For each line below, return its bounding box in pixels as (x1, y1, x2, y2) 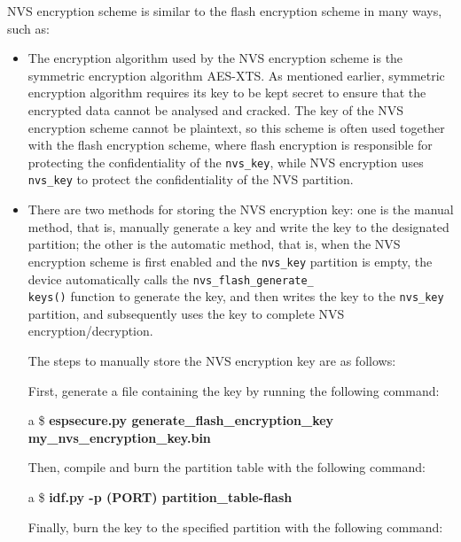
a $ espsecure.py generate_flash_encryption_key (27, 411, 334, 430)
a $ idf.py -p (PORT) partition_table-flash (27, 487, 293, 506)
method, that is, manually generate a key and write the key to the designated (27, 217, 449, 236)
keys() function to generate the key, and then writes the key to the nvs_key (27, 287, 444, 306)
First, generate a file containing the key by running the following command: (27, 381, 440, 399)
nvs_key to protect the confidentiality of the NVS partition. (27, 170, 354, 189)
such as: (7, 19, 50, 37)
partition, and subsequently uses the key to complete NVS (27, 304, 345, 322)
